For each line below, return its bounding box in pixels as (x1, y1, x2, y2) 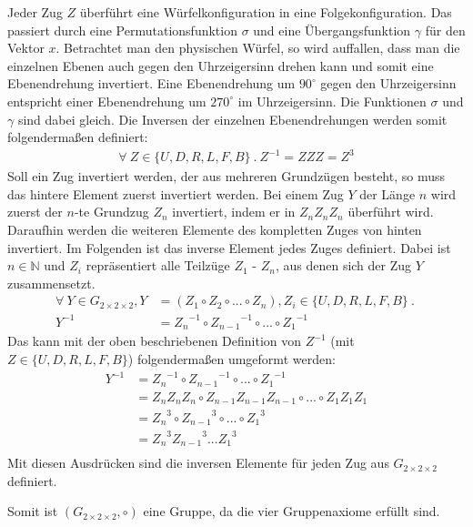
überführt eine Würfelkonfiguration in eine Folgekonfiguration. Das (79, 3, 452, 21)
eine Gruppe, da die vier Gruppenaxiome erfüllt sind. (143, 502, 440, 521)
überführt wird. (347, 202, 434, 221)
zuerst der (7, 202, 63, 221)
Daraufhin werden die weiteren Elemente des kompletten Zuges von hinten (7, 220, 422, 239)
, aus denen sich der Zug (275, 256, 412, 275)
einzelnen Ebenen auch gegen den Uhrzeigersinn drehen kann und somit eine (7, 56, 434, 75)
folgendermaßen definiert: (7, 127, 148, 147)
